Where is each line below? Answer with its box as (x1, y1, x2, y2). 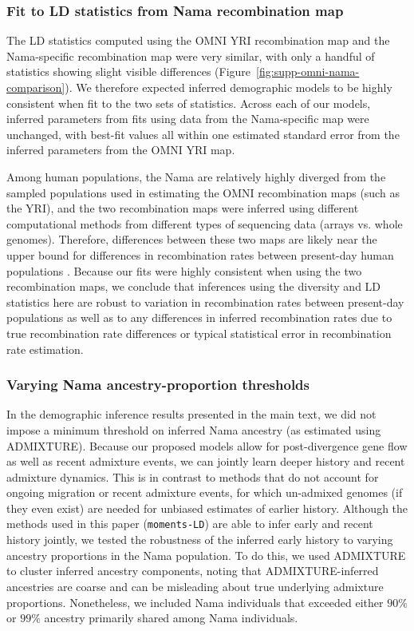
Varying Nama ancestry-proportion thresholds (6, 375, 310, 395)
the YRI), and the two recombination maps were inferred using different (6, 200, 359, 216)
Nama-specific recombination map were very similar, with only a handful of (6, 47, 375, 64)
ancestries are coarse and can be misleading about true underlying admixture (6, 577, 384, 594)
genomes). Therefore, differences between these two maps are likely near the (6, 231, 377, 248)
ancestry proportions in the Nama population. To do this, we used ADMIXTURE (6, 546, 406, 563)
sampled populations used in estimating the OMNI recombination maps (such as (6, 184, 400, 200)
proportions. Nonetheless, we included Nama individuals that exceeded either (6, 593, 384, 610)
